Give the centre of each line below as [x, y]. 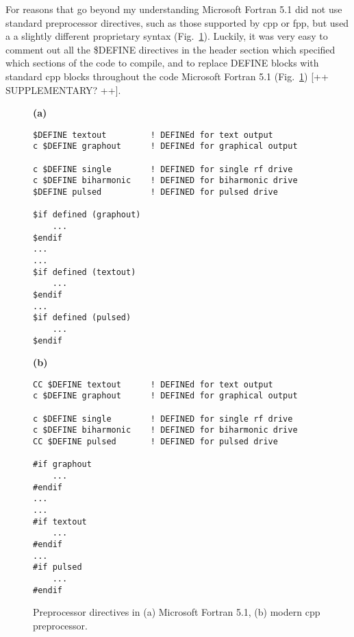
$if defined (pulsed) [82, 318]
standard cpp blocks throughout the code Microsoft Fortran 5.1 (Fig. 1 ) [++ [167, 76]
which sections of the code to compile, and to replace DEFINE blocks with [162, 63]
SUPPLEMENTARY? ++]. [63, 89]
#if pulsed [58, 567]
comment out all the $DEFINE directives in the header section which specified [170, 49]
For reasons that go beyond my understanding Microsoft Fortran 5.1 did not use [174, 9]
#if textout [60, 521]
